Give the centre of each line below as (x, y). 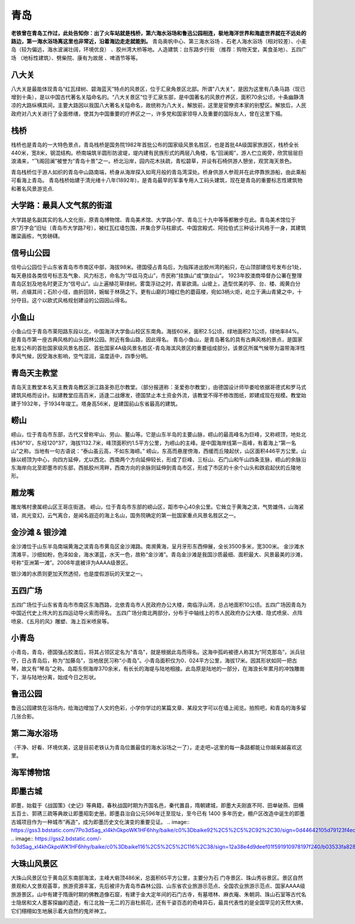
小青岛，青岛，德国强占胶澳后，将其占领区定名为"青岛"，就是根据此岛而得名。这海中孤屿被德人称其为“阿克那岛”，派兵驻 (158, 652)
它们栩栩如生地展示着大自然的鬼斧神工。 (60, 911)
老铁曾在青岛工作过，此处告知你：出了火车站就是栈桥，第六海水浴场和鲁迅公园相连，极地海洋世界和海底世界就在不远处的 (159, 33)
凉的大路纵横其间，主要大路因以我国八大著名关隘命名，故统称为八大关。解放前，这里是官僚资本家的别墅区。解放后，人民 (159, 105)
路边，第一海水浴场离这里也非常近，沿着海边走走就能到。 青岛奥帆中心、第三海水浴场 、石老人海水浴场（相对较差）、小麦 (159, 41)
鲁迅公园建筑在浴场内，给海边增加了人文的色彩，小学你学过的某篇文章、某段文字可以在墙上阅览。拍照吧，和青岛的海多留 (159, 708)
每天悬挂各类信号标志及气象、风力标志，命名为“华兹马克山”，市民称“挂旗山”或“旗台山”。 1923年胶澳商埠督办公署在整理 (156, 275)
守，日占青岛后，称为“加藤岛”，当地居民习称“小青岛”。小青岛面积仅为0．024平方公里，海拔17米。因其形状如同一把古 (154, 660)
